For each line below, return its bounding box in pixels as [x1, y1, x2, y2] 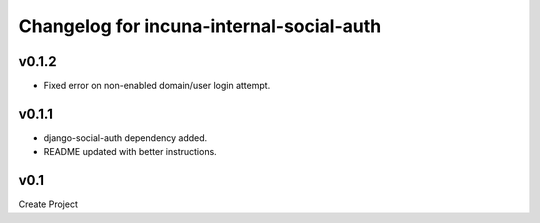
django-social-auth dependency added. [43, 131, 208, 144]
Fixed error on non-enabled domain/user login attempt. [43, 80, 271, 92]
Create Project [18, 198, 79, 210]
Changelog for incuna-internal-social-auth [18, 15, 382, 37]
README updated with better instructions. [43, 146, 217, 158]
